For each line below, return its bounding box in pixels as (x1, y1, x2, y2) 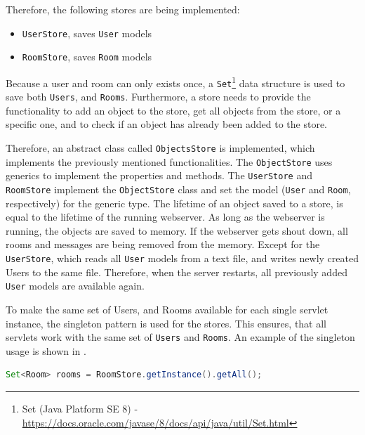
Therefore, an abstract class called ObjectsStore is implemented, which (6, 141, 315, 155)
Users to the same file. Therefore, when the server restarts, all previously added (6, 264, 347, 279)
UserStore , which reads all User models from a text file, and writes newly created (6, 251, 359, 266)
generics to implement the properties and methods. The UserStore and (6, 168, 312, 183)
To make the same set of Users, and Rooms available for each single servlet (6, 301, 328, 316)
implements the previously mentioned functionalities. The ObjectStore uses (6, 154, 333, 169)
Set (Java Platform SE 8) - (22, 401, 138, 415)
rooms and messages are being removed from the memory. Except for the (6, 237, 320, 252)
